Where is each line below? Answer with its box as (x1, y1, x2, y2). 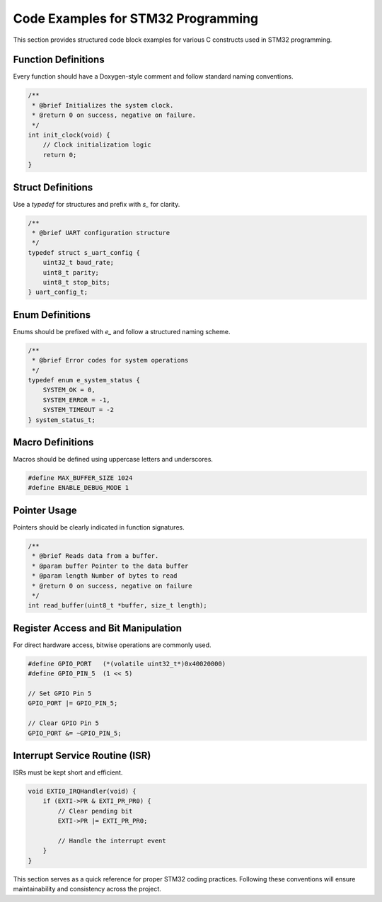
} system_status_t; (28, 416, 95, 424)
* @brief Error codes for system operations (32, 356, 189, 365)
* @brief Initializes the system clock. (32, 101, 174, 109)
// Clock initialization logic (42, 141, 151, 149)
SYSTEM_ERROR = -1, (42, 396, 111, 404)
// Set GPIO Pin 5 (28, 689, 92, 697)
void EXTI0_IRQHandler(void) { (28, 787, 137, 796)
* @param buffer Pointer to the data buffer (32, 561, 189, 570)
